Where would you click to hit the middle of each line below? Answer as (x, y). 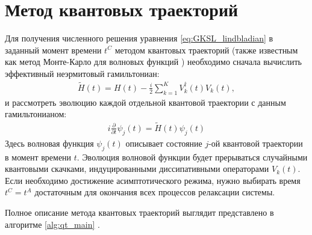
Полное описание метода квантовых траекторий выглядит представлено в (139, 212)
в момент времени (38, 157)
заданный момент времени (53, 50)
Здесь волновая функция (49, 143)
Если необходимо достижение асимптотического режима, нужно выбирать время (153, 180)
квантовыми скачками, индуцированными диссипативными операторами (137, 169)
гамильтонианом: (36, 114)
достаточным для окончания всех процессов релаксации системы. (155, 192)
